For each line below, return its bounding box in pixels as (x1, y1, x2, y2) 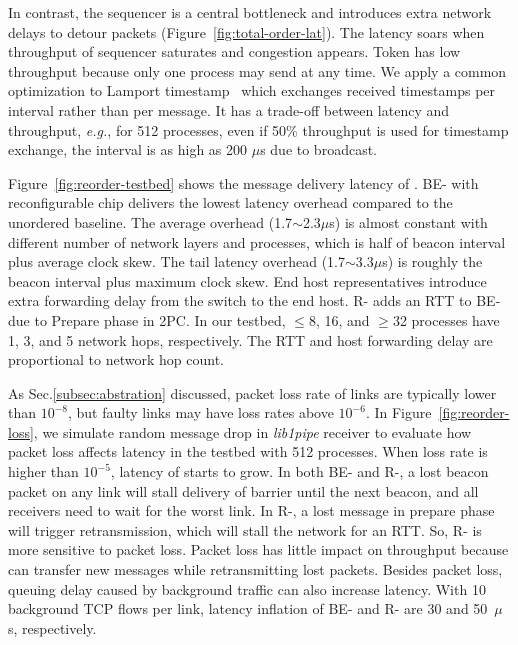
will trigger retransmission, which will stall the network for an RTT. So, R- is (8, 519, 482, 540)
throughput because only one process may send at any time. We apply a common (8, 60, 507, 81)
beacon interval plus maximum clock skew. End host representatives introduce (8, 270, 487, 291)
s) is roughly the (382, 251, 483, 272)
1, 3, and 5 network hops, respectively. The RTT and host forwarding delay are (8, 329, 493, 350)
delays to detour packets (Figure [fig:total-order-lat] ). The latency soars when (8, 21, 485, 42)
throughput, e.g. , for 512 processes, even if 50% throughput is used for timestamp (8, 119, 509, 140)
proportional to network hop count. (8, 349, 224, 370)
